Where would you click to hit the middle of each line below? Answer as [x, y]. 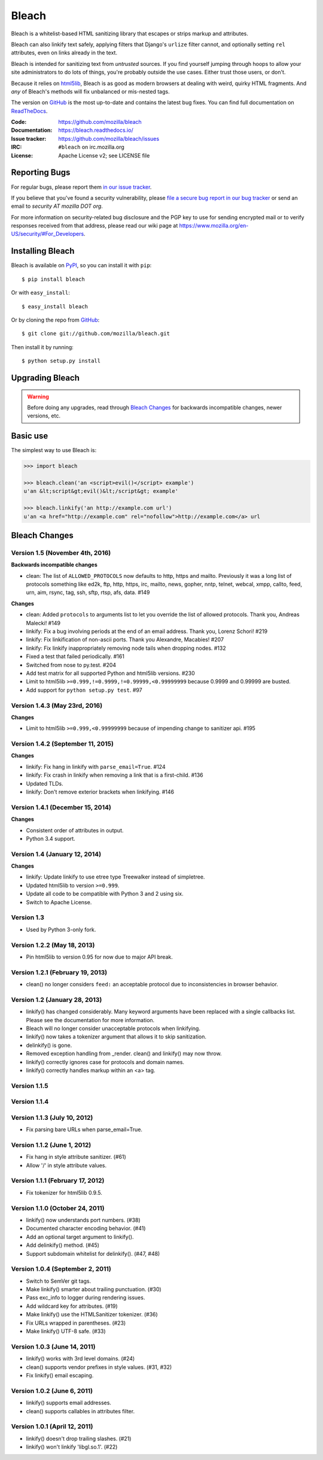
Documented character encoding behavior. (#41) [86, 1228]
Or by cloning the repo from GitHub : [55, 320]
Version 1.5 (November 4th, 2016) [61, 553]
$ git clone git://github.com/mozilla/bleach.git [96, 334]
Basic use [30, 436]
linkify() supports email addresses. [69, 1403]
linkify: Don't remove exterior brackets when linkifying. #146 [100, 792]
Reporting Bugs [41, 173]
